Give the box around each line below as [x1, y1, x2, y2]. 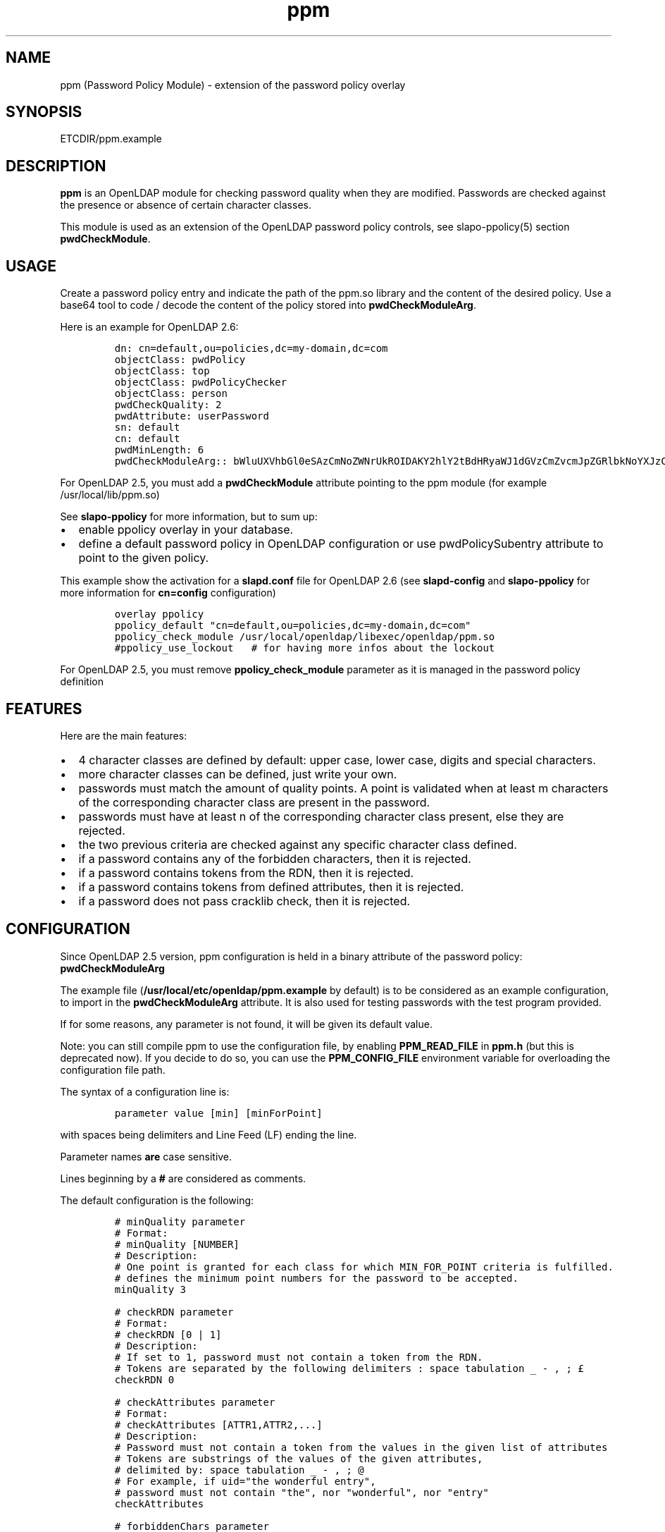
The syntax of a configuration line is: [60, 1085, 230, 1098]
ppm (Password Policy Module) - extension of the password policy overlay [60, 78, 406, 91]
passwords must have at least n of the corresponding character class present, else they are [78, 809, 564, 823]
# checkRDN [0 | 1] [114, 1328, 222, 1340]
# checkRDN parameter [114, 1306, 234, 1318]
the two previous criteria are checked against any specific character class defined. [78, 837, 517, 852]
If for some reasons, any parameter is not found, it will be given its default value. [60, 1017, 433, 1030]
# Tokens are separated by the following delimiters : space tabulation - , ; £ [114, 1362, 584, 1374]
